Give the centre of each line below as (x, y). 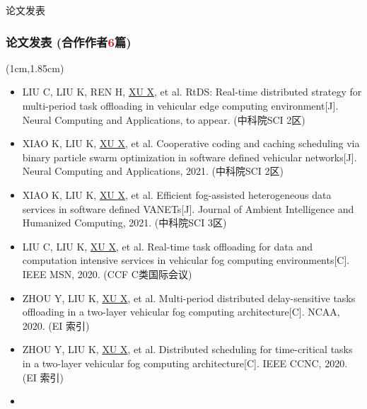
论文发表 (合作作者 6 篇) (69, 41)
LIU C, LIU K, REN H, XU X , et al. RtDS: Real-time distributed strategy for (192, 92)
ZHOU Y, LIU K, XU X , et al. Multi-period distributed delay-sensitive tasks (189, 298)
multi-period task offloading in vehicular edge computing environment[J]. (180, 105)
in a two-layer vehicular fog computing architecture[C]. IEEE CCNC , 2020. (185, 363)
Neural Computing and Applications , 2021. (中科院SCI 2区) (153, 171)
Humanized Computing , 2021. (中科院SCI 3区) (124, 223)
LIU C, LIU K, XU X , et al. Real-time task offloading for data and (167, 246)
